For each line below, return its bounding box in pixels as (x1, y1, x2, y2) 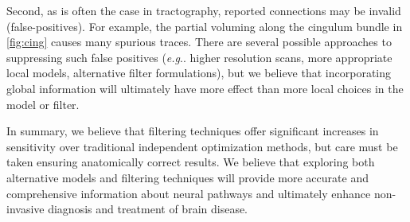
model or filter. (6, 95, 80, 112)
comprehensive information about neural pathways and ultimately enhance (6, 185, 371, 201)
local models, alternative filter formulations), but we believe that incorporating (6, 64, 391, 81)
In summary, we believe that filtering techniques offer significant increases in (6, 123, 379, 139)
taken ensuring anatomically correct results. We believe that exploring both (6, 154, 375, 170)
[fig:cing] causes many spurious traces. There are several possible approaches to (6, 33, 392, 50)
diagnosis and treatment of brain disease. (48, 201, 248, 217)
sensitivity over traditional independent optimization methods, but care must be (6, 138, 398, 154)
